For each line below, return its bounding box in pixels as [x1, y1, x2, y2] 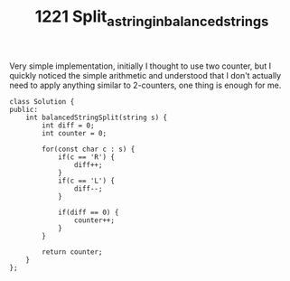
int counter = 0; [42, 128, 107, 137]
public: [9, 105, 39, 114]
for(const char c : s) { [42, 145, 136, 154]
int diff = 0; [42, 120, 95, 130]
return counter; [42, 247, 103, 257]
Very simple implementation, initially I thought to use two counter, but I [9, 61, 272, 71]
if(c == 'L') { [57, 176, 116, 185]
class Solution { [9, 97, 75, 106]
